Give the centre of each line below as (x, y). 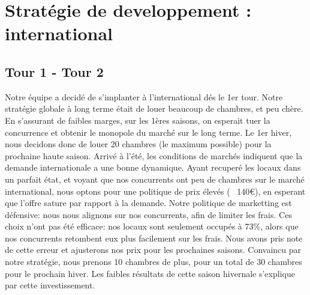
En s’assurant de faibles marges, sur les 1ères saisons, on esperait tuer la (138, 120)
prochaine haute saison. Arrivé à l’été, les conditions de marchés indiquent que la (154, 155)
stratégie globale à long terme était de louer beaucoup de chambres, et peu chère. (154, 108)
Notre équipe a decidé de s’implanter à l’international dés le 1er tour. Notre (144, 96)
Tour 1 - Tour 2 (54, 71)
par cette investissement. (50, 285)
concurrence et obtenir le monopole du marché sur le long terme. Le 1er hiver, (148, 132)
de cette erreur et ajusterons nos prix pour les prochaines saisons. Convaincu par (153, 250)
